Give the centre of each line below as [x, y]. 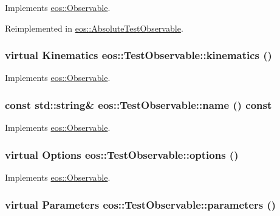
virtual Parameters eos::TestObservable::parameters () [141, 204]
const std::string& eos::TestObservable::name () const [138, 104]
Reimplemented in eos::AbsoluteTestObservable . [94, 28]
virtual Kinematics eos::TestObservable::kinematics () [138, 55]
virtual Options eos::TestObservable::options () [122, 154]
